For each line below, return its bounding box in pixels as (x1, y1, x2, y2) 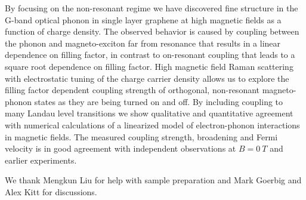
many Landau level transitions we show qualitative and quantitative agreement (5, 107, 293, 119)
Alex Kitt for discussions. (5, 185, 97, 198)
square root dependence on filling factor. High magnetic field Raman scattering (5, 60, 293, 72)
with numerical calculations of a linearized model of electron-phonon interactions (5, 118, 300, 131)
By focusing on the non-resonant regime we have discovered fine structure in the (5, 2, 298, 14)
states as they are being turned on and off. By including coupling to (34, 95, 283, 107)
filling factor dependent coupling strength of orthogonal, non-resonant (5, 84, 259, 96)
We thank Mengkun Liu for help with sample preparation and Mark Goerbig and (5, 174, 302, 186)
